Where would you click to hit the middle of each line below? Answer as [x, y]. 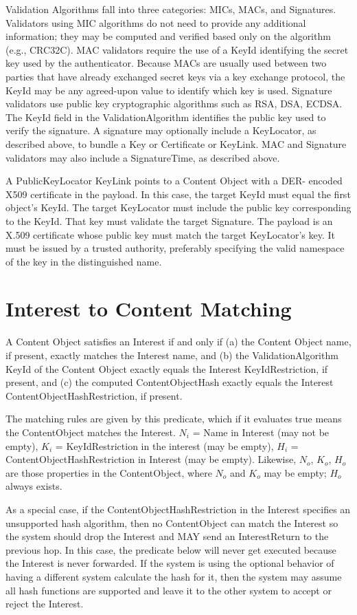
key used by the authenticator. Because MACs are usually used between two [166, 63]
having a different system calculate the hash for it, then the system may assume [174, 576]
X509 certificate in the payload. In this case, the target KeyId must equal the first [178, 194]
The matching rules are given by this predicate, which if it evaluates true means [174, 419]
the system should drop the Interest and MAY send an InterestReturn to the [167, 536]
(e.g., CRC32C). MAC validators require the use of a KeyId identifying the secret [177, 49]
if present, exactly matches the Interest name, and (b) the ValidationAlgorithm [172, 355]
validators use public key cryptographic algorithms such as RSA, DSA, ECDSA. [174, 104]
